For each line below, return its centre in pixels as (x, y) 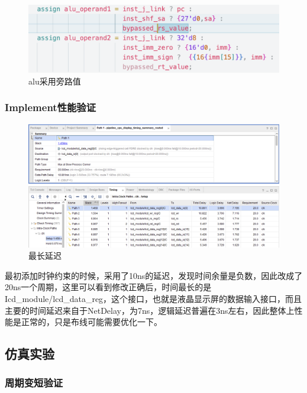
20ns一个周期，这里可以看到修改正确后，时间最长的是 (108, 287)
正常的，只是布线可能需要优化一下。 (91, 322)
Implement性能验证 (51, 107)
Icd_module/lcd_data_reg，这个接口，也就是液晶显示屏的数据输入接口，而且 (153, 298)
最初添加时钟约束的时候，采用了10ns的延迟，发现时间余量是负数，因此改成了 (154, 275)
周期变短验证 (34, 383)
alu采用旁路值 (55, 81)
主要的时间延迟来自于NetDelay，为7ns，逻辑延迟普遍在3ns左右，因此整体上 (150, 310)
